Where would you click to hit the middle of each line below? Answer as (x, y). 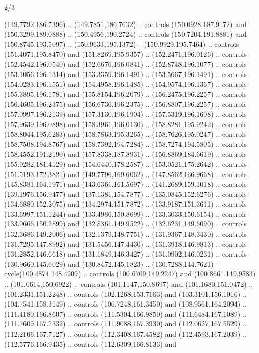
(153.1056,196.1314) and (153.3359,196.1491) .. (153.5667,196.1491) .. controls (125, 74)
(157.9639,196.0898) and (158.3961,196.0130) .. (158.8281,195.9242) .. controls (125, 124)
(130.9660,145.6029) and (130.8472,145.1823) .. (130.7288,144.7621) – (112, 263)
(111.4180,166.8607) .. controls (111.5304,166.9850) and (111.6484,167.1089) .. (125, 313)
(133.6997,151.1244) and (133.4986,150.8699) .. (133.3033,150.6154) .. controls (125, 213)
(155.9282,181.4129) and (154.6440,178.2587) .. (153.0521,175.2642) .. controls (125, 163)
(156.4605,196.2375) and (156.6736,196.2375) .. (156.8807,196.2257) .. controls (125, 104)
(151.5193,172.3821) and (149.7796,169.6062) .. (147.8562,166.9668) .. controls (125, 174)
